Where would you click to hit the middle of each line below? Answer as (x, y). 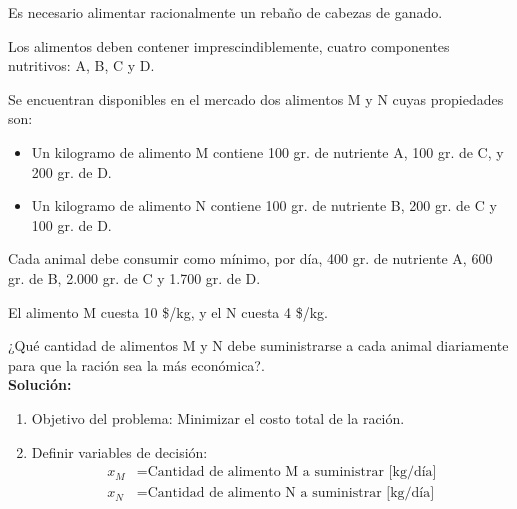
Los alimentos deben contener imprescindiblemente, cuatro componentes (229, 45)
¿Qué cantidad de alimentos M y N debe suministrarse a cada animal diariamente (258, 345)
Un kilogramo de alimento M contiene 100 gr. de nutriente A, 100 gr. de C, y (267, 151)
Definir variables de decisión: (119, 451)
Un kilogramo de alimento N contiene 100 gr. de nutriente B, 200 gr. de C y (264, 205)
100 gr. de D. (71, 224)
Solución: (40, 384)
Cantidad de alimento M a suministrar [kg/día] (292, 472)
